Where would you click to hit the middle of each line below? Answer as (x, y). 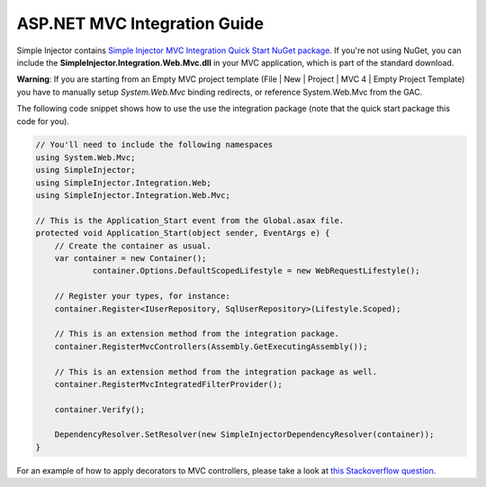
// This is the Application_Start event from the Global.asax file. (190, 220)
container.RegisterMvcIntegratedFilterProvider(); (168, 384)
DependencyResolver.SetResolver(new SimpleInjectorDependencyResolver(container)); (244, 435)
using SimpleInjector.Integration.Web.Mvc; (133, 195)
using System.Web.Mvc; (85, 157)
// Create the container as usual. (133, 246)
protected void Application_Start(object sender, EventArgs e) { (183, 233)
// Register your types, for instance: (143, 296)
